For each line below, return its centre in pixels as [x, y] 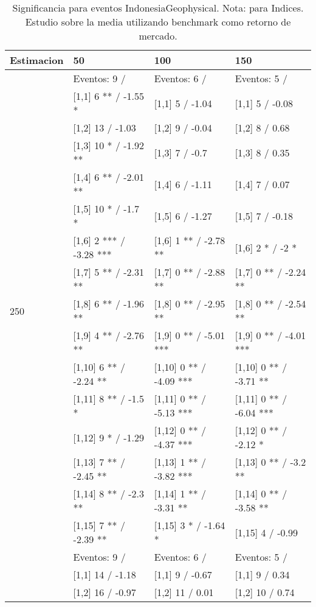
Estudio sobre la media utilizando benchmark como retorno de [158, 22]
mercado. [158, 36]
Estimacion [37, 60]
